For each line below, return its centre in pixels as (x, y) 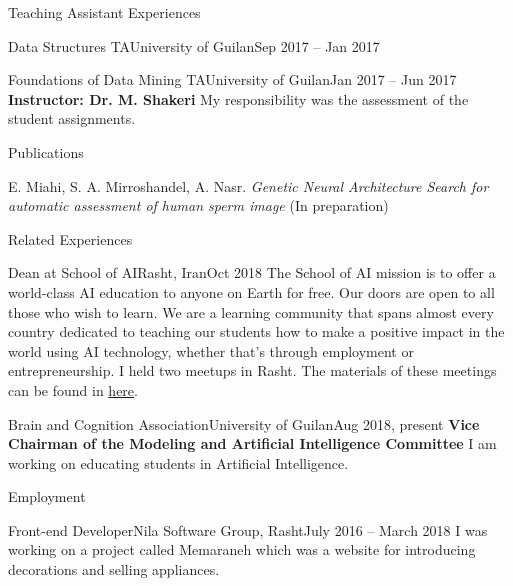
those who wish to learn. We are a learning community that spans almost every (251, 311)
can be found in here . (73, 389)
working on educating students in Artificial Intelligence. (178, 462)
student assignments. (72, 118)
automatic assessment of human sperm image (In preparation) (198, 205)
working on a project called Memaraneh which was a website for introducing (242, 549)
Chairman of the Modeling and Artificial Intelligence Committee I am (252, 443)
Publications (46, 151)
